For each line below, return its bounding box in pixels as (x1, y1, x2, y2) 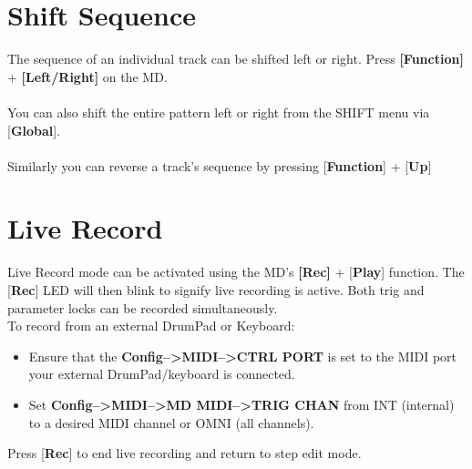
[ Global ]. (7, 120, 61, 139)
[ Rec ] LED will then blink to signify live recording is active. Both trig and (7, 280, 425, 299)
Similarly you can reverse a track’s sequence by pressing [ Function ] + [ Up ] (7, 156, 432, 175)
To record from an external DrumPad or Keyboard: (7, 316, 295, 335)
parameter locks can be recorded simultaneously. (7, 298, 278, 317)
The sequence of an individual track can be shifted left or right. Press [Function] (7, 49, 464, 68)
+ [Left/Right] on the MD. (7, 66, 168, 86)
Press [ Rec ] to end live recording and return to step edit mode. (7, 444, 362, 463)
